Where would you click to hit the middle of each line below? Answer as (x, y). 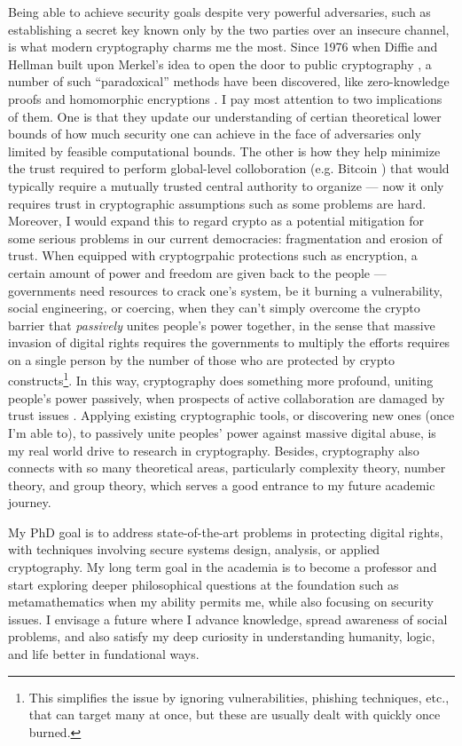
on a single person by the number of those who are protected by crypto (201, 359)
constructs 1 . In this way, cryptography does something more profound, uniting (221, 379)
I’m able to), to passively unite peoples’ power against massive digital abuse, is (222, 432)
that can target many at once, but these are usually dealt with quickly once (235, 714)
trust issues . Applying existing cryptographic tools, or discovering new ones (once (231, 415)
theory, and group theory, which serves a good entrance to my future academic (222, 484)
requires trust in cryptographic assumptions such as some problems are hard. (217, 203)
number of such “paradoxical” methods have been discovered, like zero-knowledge (229, 81)
